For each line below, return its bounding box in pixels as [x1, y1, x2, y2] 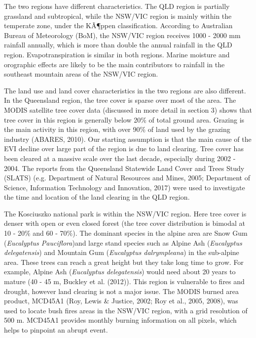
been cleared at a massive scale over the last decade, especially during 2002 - [4, 153, 236, 163]
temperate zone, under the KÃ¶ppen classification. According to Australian [4, 20, 233, 31]
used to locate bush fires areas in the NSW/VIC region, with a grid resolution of [4, 305, 248, 315]
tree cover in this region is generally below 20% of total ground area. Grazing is [4, 114, 245, 125]
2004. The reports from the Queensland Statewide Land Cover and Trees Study [4, 163, 245, 173]
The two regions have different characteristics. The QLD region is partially [4, 1, 230, 11]
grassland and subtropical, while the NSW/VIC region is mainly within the [4, 10, 232, 21]
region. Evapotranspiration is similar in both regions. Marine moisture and [4, 49, 230, 59]
